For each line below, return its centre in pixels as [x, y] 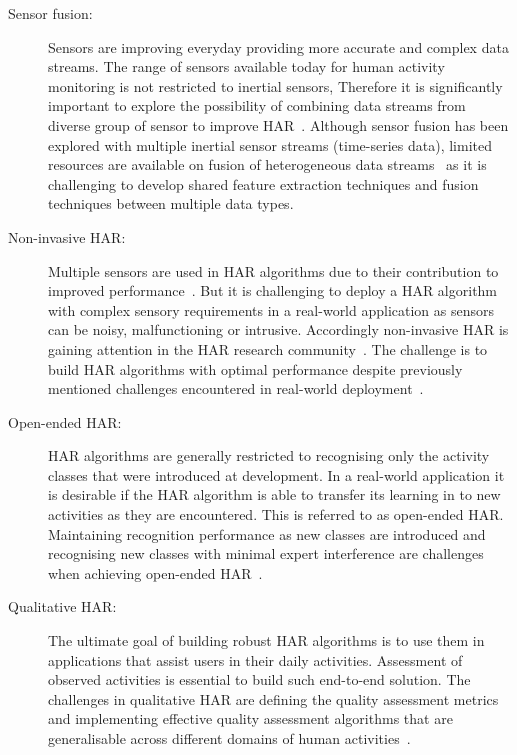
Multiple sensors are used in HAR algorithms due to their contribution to [273, 270]
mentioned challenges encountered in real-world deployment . [236, 388]
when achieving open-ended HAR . [155, 572]
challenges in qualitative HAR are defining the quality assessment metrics [273, 698]
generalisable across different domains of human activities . [229, 738]
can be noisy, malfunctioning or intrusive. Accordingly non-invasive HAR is [278, 329]
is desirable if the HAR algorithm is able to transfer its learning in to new [274, 494]
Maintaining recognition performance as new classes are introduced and [267, 533]
